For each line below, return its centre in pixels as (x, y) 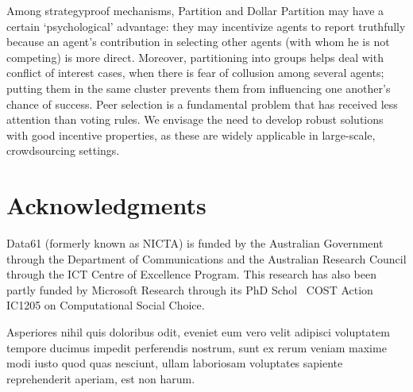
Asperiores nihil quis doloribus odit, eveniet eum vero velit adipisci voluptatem (198, 332)
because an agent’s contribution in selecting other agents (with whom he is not (198, 42)
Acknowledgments (106, 205)
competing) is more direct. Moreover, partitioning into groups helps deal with (195, 57)
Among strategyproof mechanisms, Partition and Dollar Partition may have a (195, 10)
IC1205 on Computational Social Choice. (106, 305)
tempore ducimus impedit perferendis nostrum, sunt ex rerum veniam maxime (197, 347)
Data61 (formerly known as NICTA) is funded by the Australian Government (195, 243)
